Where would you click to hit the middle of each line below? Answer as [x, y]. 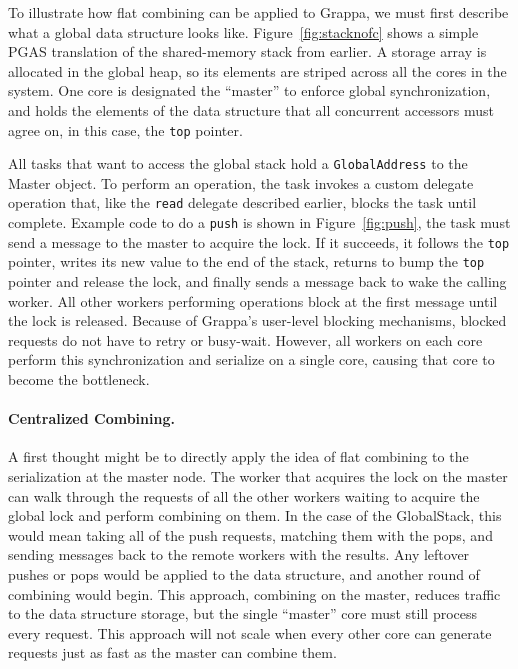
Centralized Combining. [91, 418]
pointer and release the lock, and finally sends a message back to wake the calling [257, 281]
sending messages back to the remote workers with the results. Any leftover [239, 554]
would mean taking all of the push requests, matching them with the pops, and [250, 534]
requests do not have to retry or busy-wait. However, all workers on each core [245, 339]
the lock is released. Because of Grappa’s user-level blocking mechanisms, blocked [257, 320]
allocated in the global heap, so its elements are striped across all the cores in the [257, 70]
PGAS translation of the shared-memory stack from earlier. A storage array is [247, 51]
